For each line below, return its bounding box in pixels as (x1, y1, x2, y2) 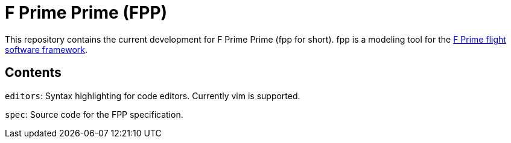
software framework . (5, 44, 88, 55)
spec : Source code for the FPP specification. (5, 109, 183, 120)
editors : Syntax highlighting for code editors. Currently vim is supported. (5, 90, 300, 101)
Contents (5, 65, 62, 81)
